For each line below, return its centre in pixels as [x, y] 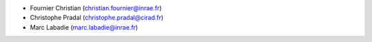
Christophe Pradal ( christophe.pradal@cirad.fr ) [97, 18]
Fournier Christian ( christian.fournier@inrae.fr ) [96, 8]
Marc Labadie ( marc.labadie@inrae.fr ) [84, 27]
